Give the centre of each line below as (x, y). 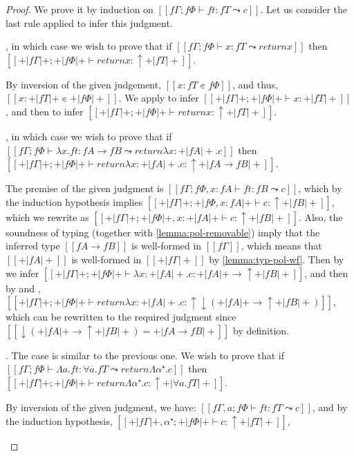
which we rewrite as (47, 217)
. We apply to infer (159, 98)
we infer (22, 273)
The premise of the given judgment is (85, 188)
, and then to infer (45, 111)
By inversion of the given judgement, (84, 84)
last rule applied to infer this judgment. (89, 22)
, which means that (281, 246)
